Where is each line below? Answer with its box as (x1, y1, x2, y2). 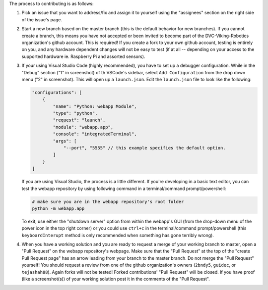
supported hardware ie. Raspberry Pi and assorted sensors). (21, 53, 145, 59)
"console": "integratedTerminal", (53, 131, 137, 137)
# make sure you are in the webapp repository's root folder (32, 198, 184, 204)
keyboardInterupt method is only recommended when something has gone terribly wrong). (21, 232, 214, 238)
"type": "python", (53, 110, 98, 116)
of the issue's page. (21, 16, 62, 22)
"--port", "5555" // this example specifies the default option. (63, 145, 226, 151)
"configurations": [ (32, 90, 82, 95)
